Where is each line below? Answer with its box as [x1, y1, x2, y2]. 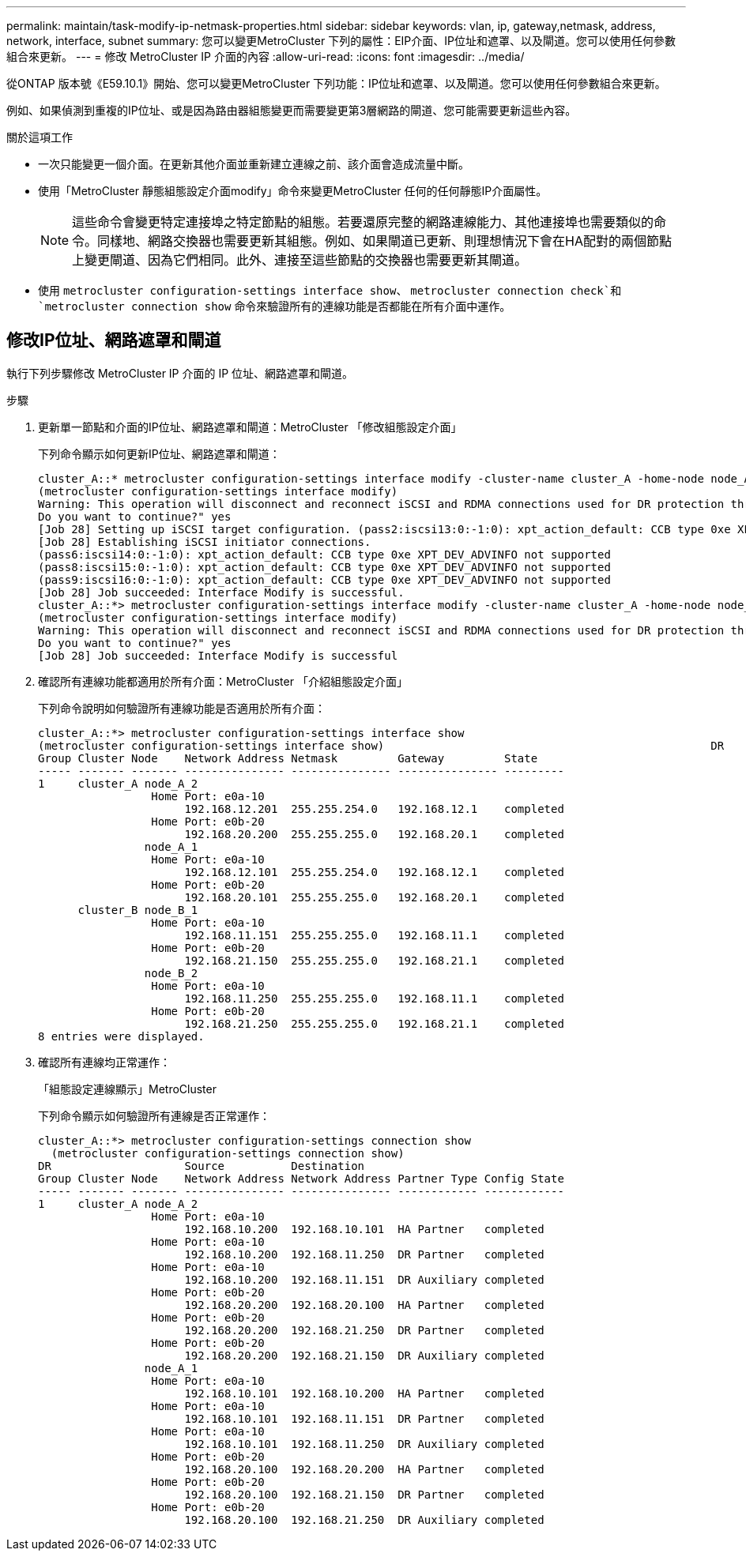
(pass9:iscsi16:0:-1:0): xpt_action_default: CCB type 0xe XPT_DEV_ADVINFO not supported [38, 573, 611, 586]
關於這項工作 [6, 130, 73, 144]
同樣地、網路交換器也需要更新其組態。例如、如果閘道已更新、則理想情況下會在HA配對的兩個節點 [97, 233, 672, 249]
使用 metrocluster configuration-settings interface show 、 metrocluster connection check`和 [38, 284, 622, 297]
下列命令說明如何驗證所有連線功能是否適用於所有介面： [38, 701, 326, 715]
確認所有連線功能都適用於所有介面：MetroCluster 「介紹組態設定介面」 [38, 674, 408, 688]
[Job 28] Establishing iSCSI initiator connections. [38, 535, 371, 548]
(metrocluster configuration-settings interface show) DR [38, 739, 725, 752]
